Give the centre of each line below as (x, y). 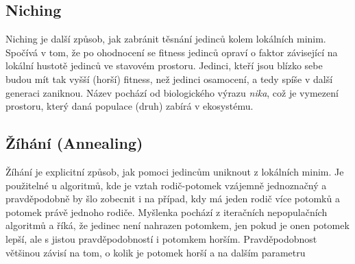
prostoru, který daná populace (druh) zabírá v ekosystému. (130, 106)
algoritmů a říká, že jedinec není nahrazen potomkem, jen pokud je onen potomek (177, 225)
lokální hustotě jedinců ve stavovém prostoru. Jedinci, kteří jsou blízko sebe (164, 65)
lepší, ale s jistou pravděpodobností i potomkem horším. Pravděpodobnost (161, 238)
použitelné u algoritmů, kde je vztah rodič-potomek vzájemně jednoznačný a (166, 185)
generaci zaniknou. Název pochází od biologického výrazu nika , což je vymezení (172, 92)
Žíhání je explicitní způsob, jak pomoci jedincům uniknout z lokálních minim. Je (175, 171)
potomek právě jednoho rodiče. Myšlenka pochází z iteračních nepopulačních (167, 212)
